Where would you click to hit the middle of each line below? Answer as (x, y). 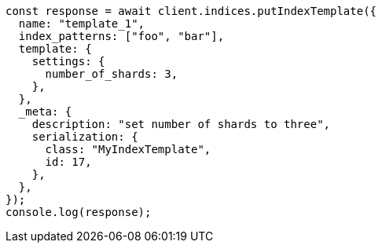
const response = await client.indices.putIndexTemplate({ (191, 11)
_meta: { (45, 112)
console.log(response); (79, 212)
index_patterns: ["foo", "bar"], (121, 36)
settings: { (68, 61)
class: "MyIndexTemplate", (128, 149)
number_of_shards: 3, (112, 74)
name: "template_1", (82, 24)
